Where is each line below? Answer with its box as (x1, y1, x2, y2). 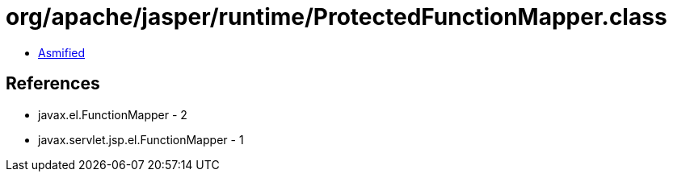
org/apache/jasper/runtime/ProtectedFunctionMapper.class (6, 3, 667, 31)
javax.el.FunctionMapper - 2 (38, 107, 187, 122)
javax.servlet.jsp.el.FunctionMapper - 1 (38, 132, 244, 147)
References (6, 73, 100, 94)
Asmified (38, 45, 86, 60)
